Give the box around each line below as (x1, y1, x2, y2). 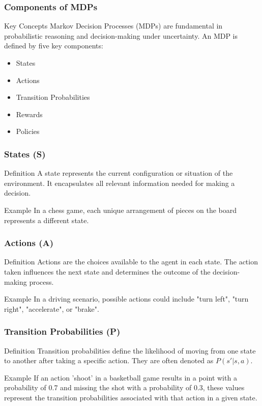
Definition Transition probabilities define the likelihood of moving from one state (4, 345, 256, 356)
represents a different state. (4, 214, 89, 225)
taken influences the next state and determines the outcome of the (4, 266, 211, 277)
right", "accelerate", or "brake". (4, 303, 99, 314)
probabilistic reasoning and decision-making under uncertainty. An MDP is (4, 30, 238, 41)
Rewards (16, 109, 43, 119)
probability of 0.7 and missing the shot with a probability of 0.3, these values (4, 382, 245, 393)
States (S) (4, 147, 46, 160)
